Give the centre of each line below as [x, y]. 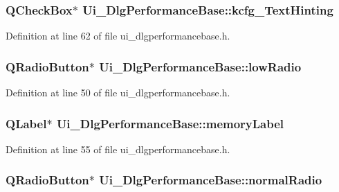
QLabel [26, 123]
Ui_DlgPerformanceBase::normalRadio [211, 180]
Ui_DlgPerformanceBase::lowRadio [200, 66]
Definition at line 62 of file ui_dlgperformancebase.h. [118, 36]
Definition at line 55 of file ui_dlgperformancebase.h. [118, 149]
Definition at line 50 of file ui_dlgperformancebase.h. [118, 93]
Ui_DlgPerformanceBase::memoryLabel [170, 123]
